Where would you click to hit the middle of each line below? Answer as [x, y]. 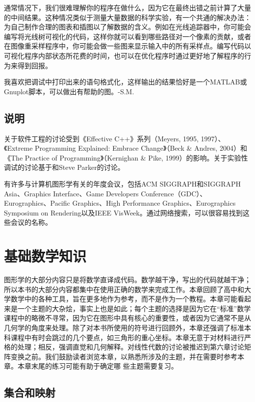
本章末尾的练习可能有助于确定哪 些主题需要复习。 [98, 366]
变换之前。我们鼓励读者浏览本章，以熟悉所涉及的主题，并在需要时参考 [124, 356]
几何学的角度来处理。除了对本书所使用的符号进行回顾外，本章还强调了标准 [124, 327]
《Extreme [18, 148]
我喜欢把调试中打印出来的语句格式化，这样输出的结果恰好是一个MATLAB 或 [126, 82]
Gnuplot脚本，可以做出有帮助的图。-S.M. [69, 91]
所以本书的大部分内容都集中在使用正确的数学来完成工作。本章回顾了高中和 [124, 289]
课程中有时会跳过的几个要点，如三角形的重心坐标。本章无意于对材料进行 [127, 337]
